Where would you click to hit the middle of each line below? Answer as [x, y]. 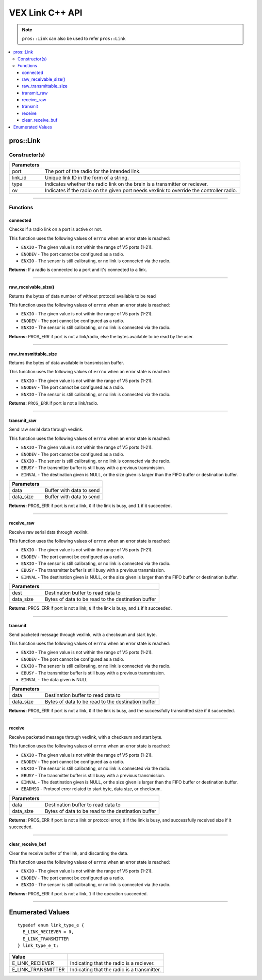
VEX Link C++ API [46, 13]
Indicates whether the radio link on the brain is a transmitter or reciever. [126, 184]
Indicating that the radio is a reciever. [112, 963]
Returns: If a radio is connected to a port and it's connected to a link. [78, 270]
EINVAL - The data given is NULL [54, 679]
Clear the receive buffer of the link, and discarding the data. [69, 853]
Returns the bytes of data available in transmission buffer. [66, 363]
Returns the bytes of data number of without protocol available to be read [82, 296]
